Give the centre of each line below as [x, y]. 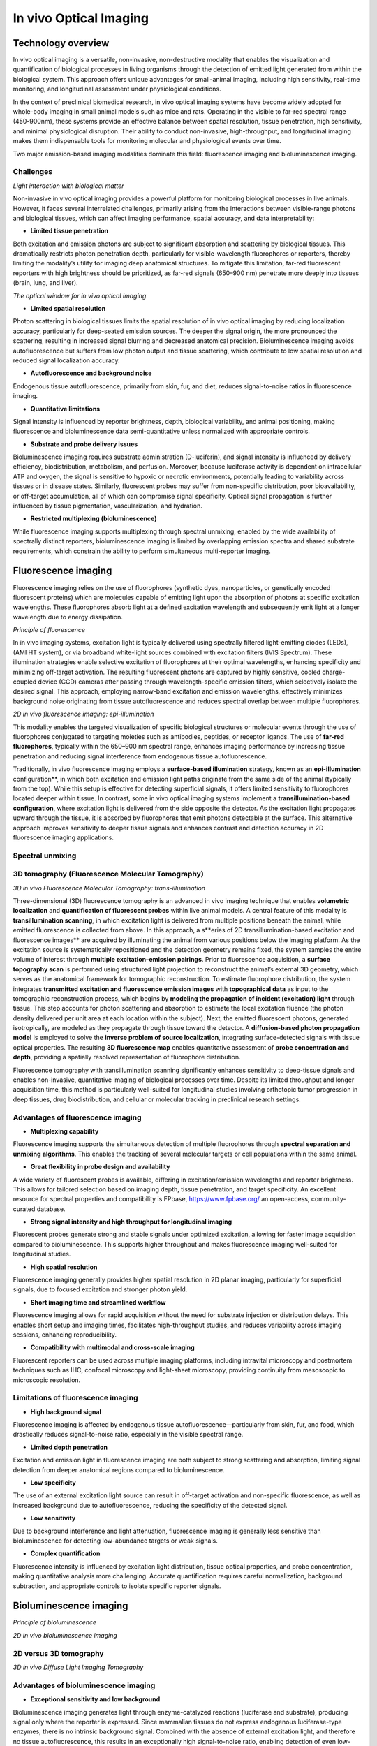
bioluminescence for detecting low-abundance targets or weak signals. [115, 1541]
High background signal [66, 1411]
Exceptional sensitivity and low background [95, 1699]
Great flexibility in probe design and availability [100, 1167]
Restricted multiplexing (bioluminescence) [94, 519]
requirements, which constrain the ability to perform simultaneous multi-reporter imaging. [142, 551]
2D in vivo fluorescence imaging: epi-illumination [83, 714]
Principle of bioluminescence [55, 1622]
